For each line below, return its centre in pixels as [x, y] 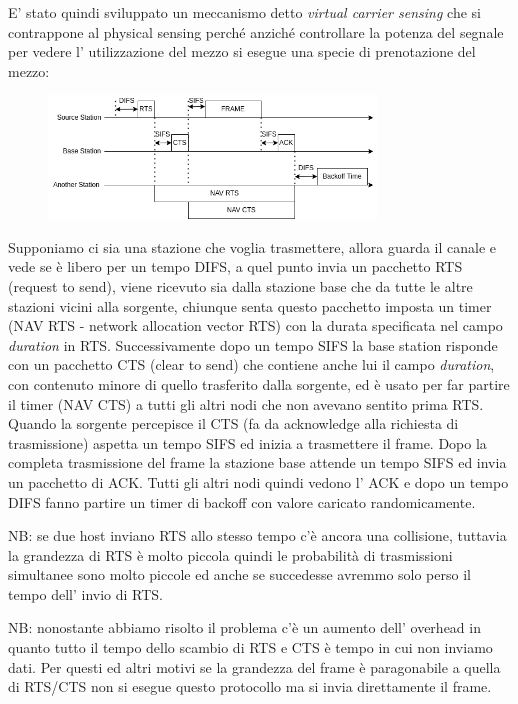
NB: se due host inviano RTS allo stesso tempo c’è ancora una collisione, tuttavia [257, 535]
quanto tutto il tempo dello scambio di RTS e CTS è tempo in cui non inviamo [250, 647]
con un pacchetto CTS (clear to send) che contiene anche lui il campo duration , [251, 364]
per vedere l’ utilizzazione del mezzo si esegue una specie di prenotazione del [242, 51]
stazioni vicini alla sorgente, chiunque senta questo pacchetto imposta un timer [250, 305]
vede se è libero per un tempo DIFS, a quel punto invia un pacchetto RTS [235, 266]
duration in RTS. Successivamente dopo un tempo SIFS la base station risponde [253, 344]
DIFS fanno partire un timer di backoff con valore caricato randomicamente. [242, 501]
